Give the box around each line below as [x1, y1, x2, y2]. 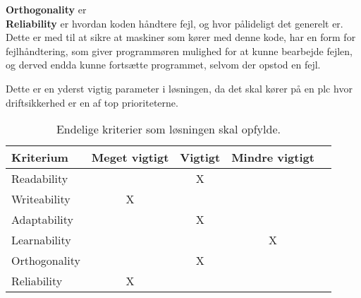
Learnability [11, 232, 71, 249]
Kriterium [11, 149, 68, 166]
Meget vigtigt [91, 149, 169, 166]
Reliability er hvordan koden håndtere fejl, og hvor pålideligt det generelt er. [6, 16, 343, 30]
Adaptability [11, 211, 74, 228]
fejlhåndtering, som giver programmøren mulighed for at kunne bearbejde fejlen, [6, 43, 353, 58]
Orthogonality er [6, 2, 87, 16]
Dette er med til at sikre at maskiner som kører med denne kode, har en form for [6, 30, 356, 44]
